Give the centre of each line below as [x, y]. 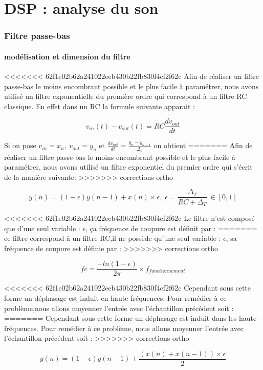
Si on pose [20, 145]
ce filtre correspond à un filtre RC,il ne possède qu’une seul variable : [113, 238]
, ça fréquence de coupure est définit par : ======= [171, 228]
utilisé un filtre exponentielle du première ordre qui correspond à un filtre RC [126, 96]
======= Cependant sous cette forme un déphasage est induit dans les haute [130, 318]
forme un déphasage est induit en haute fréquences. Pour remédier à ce [115, 298]
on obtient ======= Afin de [203, 145]
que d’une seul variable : [42, 228]
